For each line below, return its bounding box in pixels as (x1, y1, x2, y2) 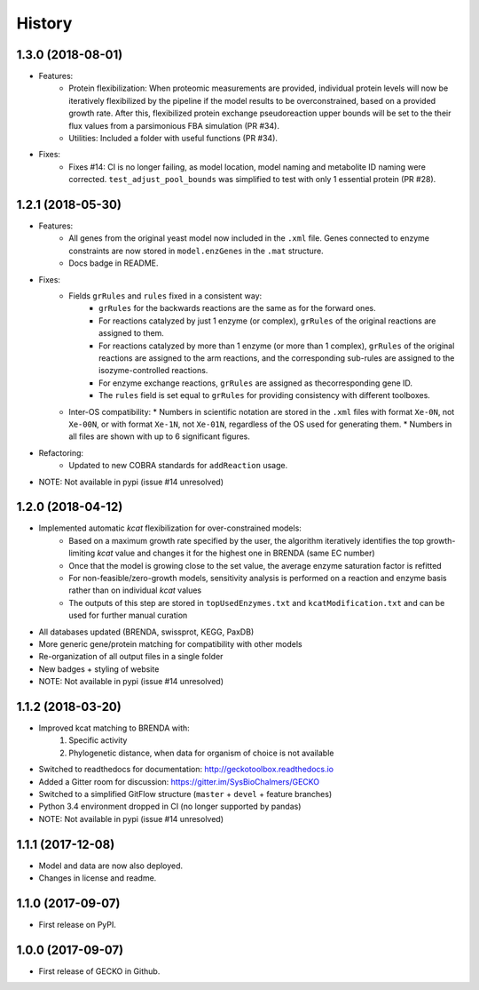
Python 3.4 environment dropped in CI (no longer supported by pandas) (38, 801, 302, 812)
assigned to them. (98, 328, 164, 339)
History (16, 13, 73, 33)
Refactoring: (38, 447, 84, 458)
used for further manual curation (68, 610, 188, 621)
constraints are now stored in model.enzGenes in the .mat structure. (68, 245, 324, 256)
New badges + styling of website (38, 663, 160, 675)
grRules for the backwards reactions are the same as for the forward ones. (98, 303, 376, 314)
